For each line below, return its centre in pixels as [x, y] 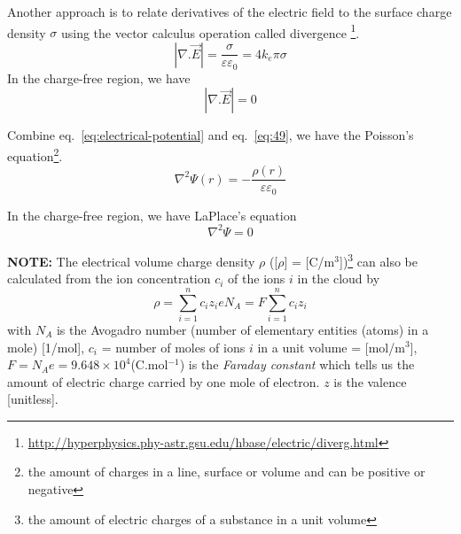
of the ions [257, 279]
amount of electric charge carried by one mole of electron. [164, 381]
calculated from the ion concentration [109, 279]
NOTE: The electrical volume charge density [131, 261]
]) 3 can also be [378, 259]
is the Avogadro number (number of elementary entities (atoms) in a [242, 329]
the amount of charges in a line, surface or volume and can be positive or [227, 472]
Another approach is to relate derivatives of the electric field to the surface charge [230, 12]
